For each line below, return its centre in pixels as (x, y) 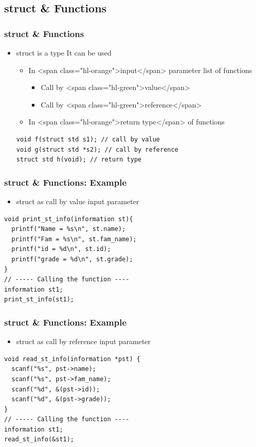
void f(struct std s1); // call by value (88, 139)
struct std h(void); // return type (79, 160)
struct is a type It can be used (64, 52)
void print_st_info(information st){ (69, 219)
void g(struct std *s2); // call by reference (97, 149)
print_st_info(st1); (39, 300)
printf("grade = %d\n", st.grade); (72, 259)
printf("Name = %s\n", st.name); (69, 229)
